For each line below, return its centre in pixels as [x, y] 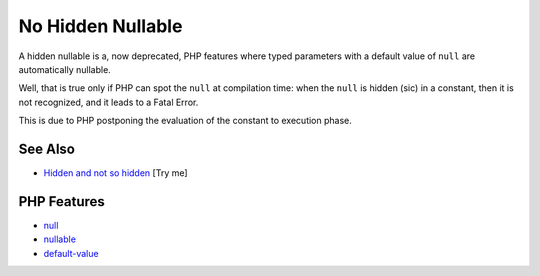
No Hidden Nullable [100, 26]
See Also [46, 148]
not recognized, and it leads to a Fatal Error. [108, 102]
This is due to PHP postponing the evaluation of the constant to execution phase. [185, 121]
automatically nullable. [65, 69]
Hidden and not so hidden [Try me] [116, 173]
